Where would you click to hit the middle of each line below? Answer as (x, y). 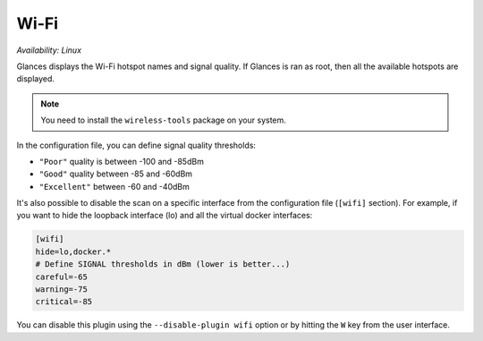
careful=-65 (62, 277)
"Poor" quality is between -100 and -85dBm (122, 161)
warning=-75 (62, 290)
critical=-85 (64, 302)
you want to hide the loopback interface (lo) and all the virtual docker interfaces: (165, 216)
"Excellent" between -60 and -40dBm (114, 186)
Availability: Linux (49, 50)
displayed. (36, 79)
